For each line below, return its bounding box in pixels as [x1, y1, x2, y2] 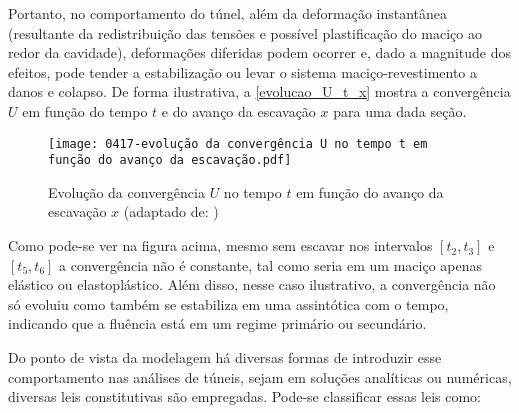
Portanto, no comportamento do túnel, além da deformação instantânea [8, 3, 448, 23]
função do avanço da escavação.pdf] [48, 153, 292, 168]
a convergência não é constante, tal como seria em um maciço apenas [59, 254, 482, 275]
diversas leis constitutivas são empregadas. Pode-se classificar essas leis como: [8, 386, 482, 407]
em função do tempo [22, 100, 148, 121]
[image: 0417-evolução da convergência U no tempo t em [48, 136, 428, 151]
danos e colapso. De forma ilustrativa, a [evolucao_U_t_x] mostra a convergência [8, 81, 511, 102]
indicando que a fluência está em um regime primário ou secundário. [8, 313, 427, 334]
